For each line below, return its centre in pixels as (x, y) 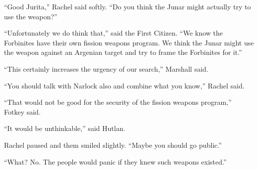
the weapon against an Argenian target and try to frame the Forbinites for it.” (123, 52)
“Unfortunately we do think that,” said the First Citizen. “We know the (114, 33)
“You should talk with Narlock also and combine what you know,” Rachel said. (124, 85)
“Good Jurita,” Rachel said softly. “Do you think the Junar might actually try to (128, 6)
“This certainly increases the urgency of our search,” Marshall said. (106, 68)
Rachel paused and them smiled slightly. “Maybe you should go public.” (113, 145)
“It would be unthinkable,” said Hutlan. (65, 128)
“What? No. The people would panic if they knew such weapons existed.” (115, 161)
